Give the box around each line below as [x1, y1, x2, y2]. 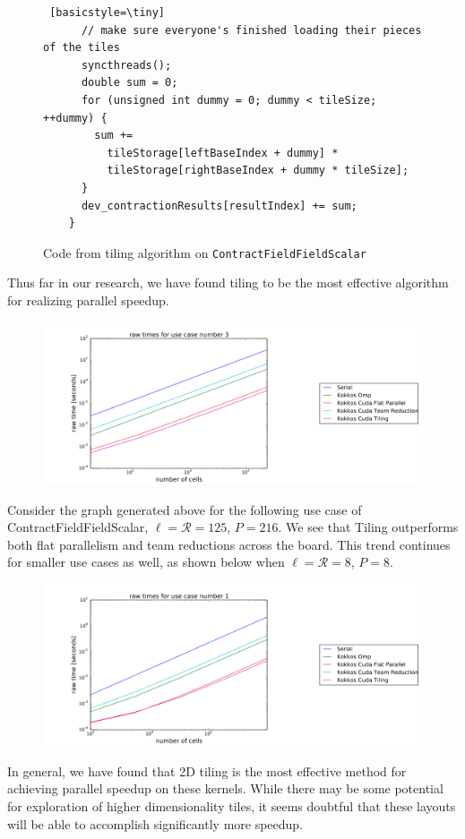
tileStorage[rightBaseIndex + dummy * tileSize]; [107, 164, 409, 177]
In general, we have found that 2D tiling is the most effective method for [7, 761, 407, 780]
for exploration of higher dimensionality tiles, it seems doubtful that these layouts [7, 797, 456, 816]
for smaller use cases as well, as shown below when [7, 552, 285, 571]
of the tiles [43, 41, 120, 55]
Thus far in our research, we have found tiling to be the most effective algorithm [7, 273, 449, 292]
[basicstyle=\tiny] [49, 6, 166, 19]
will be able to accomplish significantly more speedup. [7, 814, 304, 833]
